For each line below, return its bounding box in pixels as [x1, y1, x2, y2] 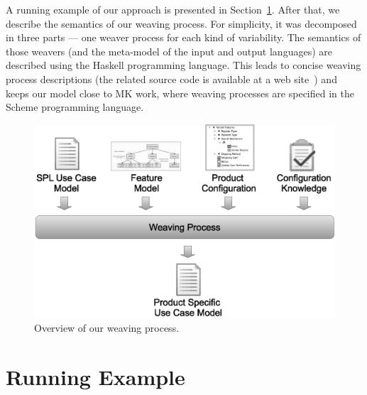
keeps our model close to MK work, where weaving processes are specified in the [6, 85, 354, 100]
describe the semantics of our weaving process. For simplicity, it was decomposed [6, 16, 357, 31]
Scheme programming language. [6, 99, 144, 114]
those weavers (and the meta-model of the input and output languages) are [6, 43, 332, 58]
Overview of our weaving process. [34, 320, 180, 335]
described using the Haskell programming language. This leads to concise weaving [6, 58, 361, 72]
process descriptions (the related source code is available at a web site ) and [6, 71, 337, 86]
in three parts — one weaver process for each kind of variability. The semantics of [6, 30, 361, 45]
